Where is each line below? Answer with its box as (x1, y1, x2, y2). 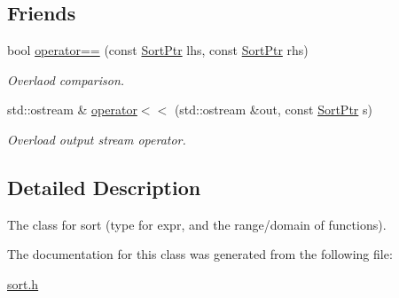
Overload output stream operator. (7, 129, 186, 148)
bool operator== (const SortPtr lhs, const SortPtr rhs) (7, 41, 309, 59)
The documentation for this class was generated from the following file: (7, 245, 393, 263)
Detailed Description (7, 173, 201, 200)
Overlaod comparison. (7, 70, 125, 89)
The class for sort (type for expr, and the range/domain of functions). (7, 215, 387, 233)
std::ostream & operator (7, 100, 137, 119)
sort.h (7, 274, 39, 293)
